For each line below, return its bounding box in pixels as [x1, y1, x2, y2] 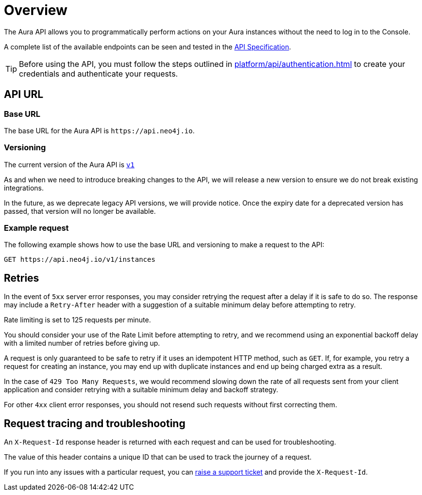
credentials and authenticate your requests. [19, 68, 178, 79]
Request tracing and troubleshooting [4, 417, 186, 430]
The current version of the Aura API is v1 [4, 160, 135, 169]
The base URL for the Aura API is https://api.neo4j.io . [4, 126, 195, 135]
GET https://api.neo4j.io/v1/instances [4, 255, 155, 264]
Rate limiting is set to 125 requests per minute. [4, 316, 151, 324]
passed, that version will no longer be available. [4, 207, 156, 215]
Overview [4, 2, 68, 18]
